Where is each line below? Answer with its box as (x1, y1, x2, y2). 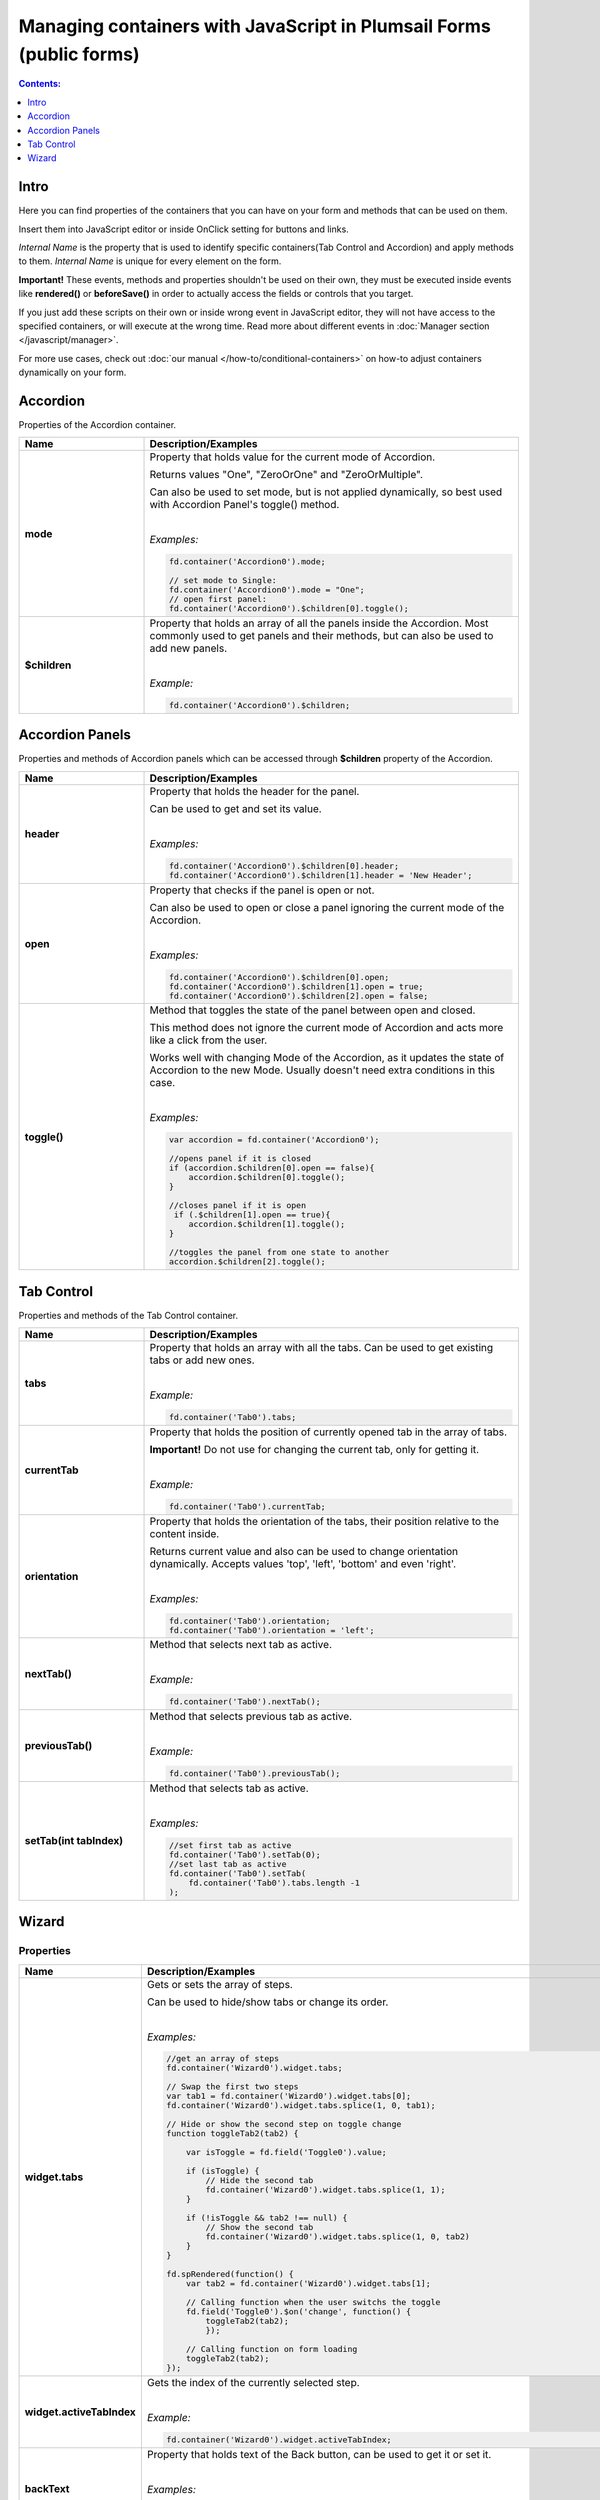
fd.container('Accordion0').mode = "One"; (168, 585, 365, 595)
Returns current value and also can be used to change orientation (149, 1544, 459, 1558)
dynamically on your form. (18, 366, 127, 379)
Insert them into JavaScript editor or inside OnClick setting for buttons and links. (18, 223, 349, 235)
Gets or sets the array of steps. (146, 1977, 294, 1991)
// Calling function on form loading (185, 2344, 358, 2355)
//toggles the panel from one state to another (168, 1247, 390, 1258)
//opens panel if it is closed (168, 1153, 312, 1164)
